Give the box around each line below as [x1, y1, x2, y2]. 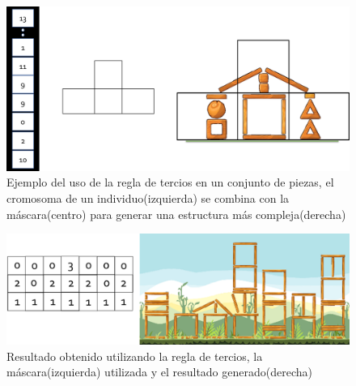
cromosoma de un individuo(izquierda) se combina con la [6, 190, 290, 207]
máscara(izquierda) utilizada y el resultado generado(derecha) [6, 363, 312, 380]
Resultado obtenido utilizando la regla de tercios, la [6, 347, 263, 364]
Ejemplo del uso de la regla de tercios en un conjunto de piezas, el [6, 174, 334, 191]
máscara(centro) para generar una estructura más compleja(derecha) [6, 205, 346, 222]
